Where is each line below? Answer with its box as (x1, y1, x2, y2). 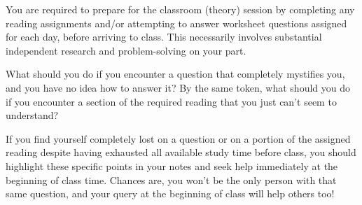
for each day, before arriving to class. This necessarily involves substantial (6, 29, 322, 44)
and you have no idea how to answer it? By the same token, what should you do (6, 80, 350, 94)
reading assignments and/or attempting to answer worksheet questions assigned (6, 15, 347, 30)
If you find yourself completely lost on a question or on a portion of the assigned (6, 131, 351, 146)
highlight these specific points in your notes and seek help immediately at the (6, 158, 338, 173)
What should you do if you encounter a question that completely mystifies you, (6, 66, 345, 81)
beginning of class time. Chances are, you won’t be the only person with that (6, 172, 337, 187)
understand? (6, 108, 59, 122)
